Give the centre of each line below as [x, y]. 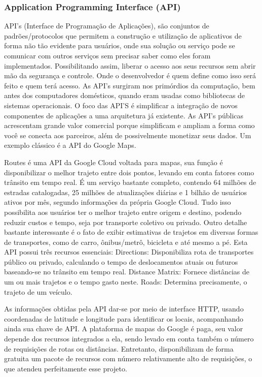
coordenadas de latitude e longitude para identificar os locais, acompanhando [124, 318]
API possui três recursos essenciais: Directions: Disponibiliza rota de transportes [129, 252]
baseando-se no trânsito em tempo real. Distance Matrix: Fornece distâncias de [127, 272]
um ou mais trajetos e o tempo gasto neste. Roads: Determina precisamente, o [126, 282]
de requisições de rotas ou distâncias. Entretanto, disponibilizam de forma [119, 348]
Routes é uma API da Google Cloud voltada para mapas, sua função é [114, 162]
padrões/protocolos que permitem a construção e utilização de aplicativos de [123, 35]
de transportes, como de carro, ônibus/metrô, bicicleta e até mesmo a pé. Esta [126, 242]
